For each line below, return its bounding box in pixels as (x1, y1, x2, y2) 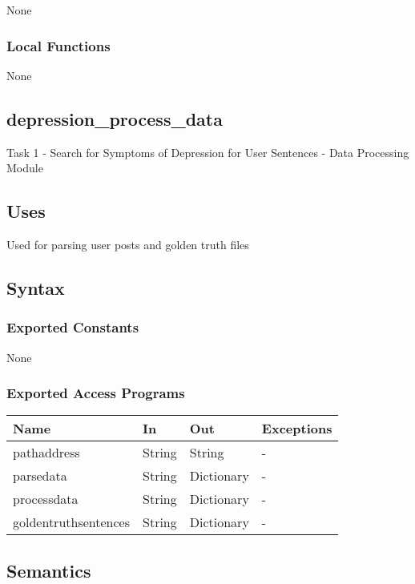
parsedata (13, 466, 67, 485)
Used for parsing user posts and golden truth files (6, 236, 249, 252)
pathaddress (13, 443, 80, 462)
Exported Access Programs (6, 383, 185, 403)
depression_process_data (6, 106, 223, 131)
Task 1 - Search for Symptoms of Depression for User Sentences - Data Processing (6, 143, 409, 160)
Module (6, 159, 43, 176)
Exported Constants (6, 317, 139, 337)
